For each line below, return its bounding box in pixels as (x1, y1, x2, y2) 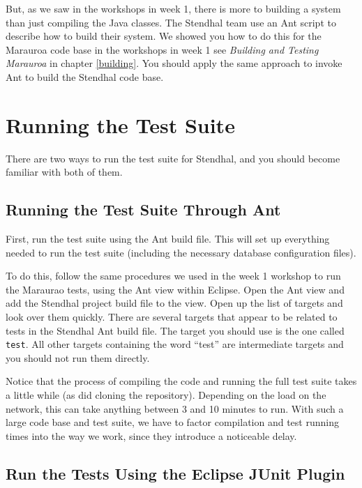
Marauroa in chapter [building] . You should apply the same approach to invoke (6, 56, 342, 70)
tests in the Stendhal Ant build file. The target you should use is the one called (6, 323, 345, 337)
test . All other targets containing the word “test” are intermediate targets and (6, 337, 344, 351)
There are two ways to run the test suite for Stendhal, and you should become (6, 151, 340, 165)
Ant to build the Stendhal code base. (6, 69, 164, 84)
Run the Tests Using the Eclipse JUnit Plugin (6, 462, 345, 484)
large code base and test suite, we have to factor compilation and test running (6, 415, 339, 429)
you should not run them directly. (6, 350, 150, 365)
